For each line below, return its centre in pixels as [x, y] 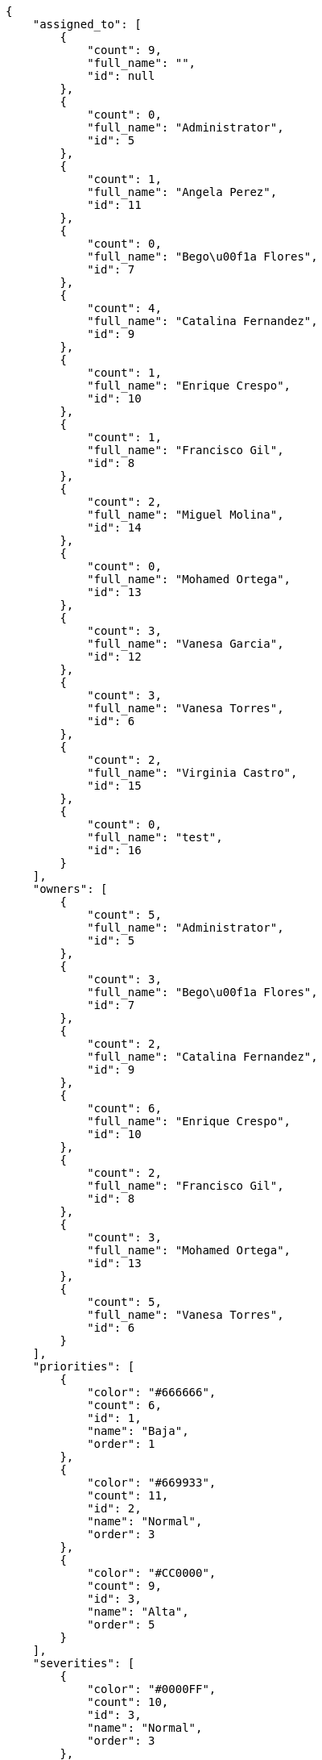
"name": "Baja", [138, 1431]
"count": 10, [128, 1702]
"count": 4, [124, 308]
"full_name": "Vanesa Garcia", [186, 644]
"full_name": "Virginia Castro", [192, 773]
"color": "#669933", [152, 1483]
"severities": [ [84, 1663]
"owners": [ [70, 889]
